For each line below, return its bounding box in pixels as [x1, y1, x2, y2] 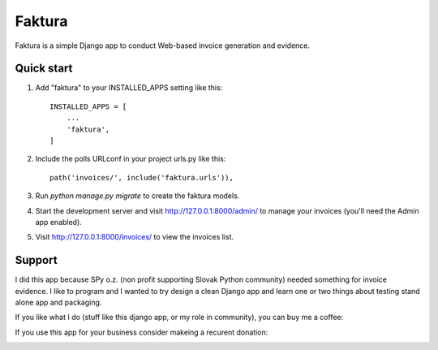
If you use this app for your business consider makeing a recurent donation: [15, 327, 268, 337]
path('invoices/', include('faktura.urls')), [49, 173, 234, 182]
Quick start [15, 62, 73, 76]
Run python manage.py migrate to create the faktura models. [35, 191, 240, 201]
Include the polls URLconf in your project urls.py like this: [35, 154, 226, 164]
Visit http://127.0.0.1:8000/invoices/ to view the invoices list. [35, 232, 234, 242]
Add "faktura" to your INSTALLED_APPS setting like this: [35, 83, 223, 93]
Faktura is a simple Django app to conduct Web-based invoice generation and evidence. [15, 41, 311, 50]
